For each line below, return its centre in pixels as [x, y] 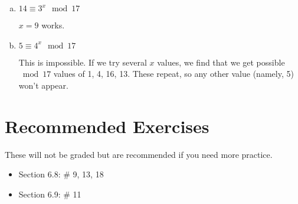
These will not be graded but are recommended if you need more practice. [139, 154]
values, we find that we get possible [221, 62]
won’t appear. [43, 85]
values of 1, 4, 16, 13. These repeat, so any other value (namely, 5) [173, 74]
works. [53, 25]
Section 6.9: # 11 [50, 194]
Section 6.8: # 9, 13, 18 [61, 174]
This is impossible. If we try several [83, 62]
